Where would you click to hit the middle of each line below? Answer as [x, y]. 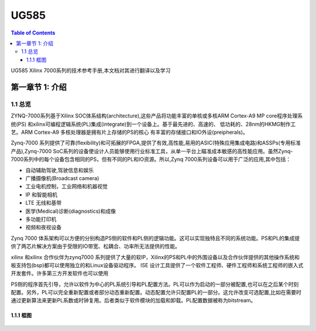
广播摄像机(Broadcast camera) [62, 178]
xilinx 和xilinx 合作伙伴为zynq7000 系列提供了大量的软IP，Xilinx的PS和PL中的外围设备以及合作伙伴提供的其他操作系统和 [155, 257]
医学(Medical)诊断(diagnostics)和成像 [71, 211]
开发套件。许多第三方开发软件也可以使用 [59, 273]
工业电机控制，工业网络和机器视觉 [66, 187]
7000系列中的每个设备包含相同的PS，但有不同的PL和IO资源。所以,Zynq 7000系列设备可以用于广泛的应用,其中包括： [151, 159]
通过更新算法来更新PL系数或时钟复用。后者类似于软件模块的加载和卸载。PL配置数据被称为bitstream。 [133, 301]
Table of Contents [33, 33]
